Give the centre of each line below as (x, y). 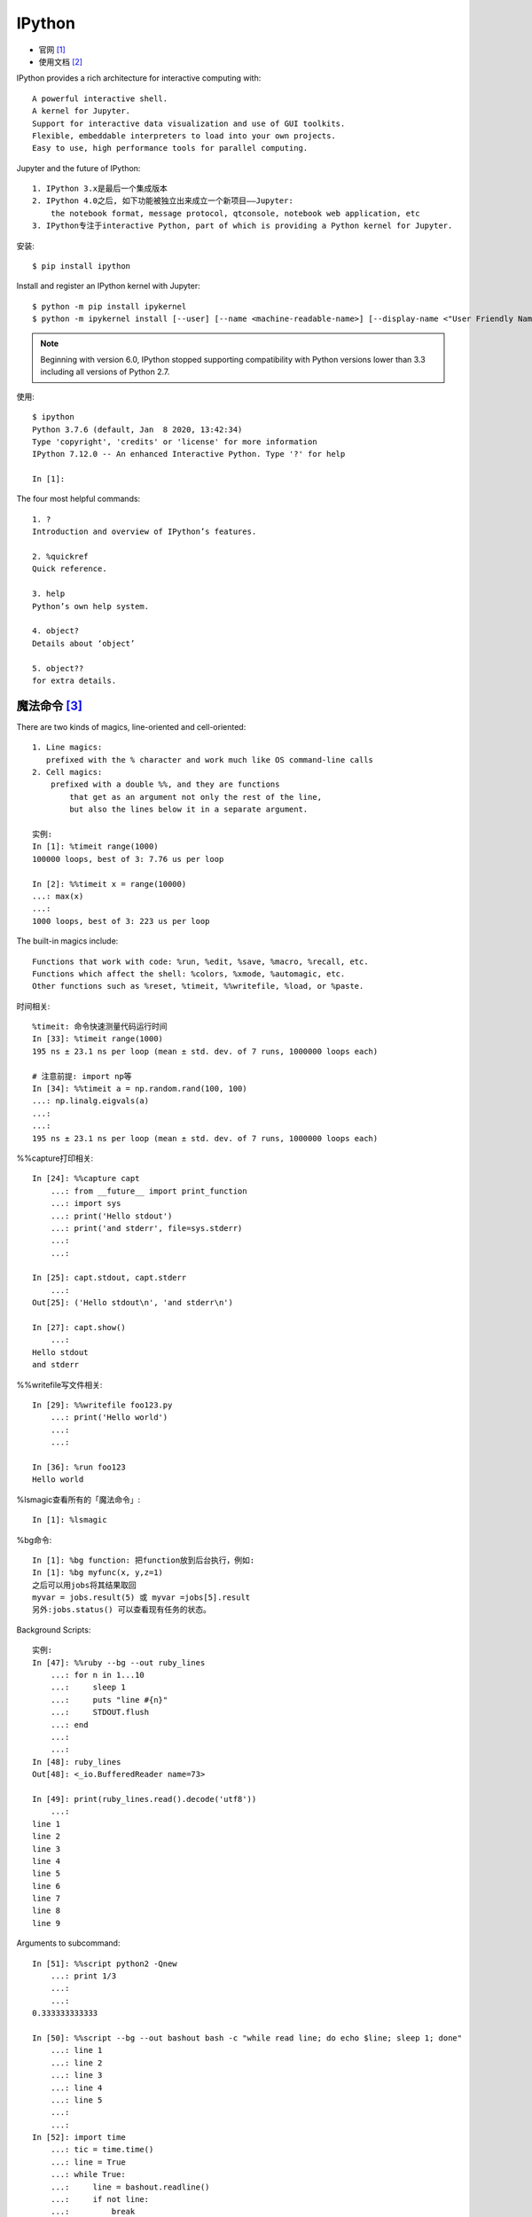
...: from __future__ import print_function (149, 1191)
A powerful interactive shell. (100, 98)
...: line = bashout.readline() (130, 2187)
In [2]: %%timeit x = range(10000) (110, 884)
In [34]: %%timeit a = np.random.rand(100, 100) (140, 1089)
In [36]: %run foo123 (79, 1467)
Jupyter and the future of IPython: (78, 168)
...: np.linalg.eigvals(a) (91, 1101)
